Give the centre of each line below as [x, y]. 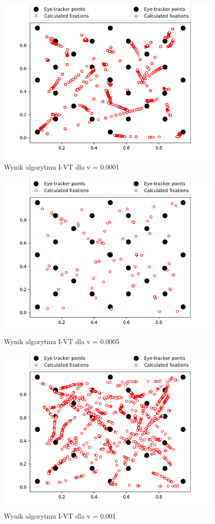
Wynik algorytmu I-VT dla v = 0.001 [60, 515]
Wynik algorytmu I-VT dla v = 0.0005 [62, 341]
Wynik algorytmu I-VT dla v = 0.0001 [62, 166]
